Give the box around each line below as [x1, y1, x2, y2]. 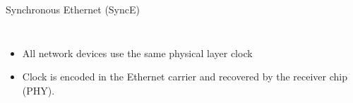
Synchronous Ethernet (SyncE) [6, 2, 140, 16]
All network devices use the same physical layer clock [22, 45, 253, 60]
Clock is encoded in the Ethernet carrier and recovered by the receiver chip [22, 69, 348, 84]
